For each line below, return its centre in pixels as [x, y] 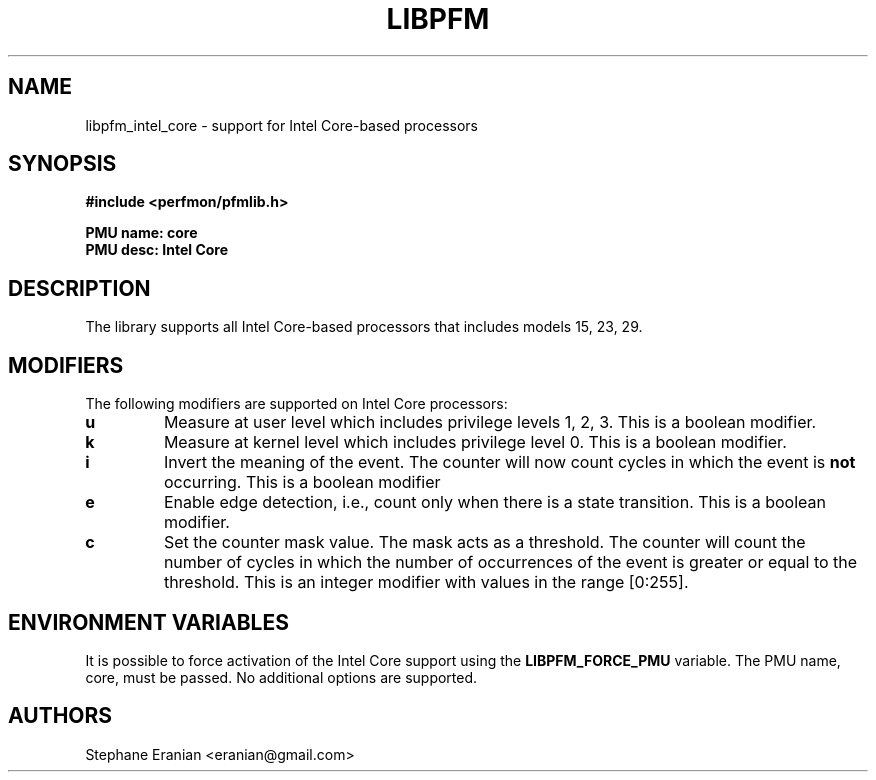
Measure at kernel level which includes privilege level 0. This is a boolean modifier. [475, 442]
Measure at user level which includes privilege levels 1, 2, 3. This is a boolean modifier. [490, 422]
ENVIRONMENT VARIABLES [148, 622]
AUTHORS [60, 716]
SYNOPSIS [62, 164]
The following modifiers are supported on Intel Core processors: [296, 404]
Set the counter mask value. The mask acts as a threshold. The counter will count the [484, 542]
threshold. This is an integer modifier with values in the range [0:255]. [426, 582]
